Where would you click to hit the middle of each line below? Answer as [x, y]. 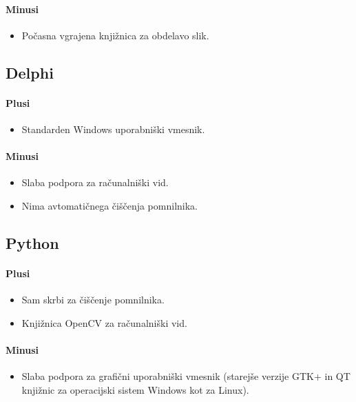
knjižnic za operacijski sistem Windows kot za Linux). [135, 389]
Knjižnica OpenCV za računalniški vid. [104, 322]
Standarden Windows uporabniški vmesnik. [113, 129]
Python [32, 242]
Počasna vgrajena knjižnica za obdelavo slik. [115, 35]
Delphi [30, 72]
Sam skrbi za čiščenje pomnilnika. [93, 300]
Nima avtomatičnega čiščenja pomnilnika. [109, 205]
